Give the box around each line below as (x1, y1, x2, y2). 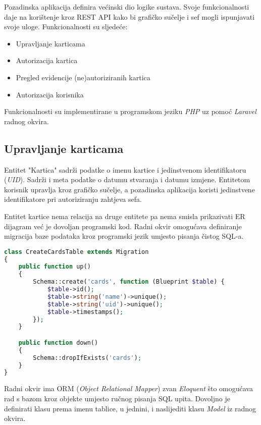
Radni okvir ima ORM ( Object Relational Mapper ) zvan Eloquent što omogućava (4, 383, 253, 394)
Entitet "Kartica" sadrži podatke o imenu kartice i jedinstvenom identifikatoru (4, 164, 246, 175)
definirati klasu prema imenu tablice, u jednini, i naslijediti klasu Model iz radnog (4, 403, 256, 413)
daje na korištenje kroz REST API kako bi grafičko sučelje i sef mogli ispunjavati (4, 11, 255, 22)
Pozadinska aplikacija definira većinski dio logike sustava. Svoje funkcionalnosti (4, 2, 249, 12)
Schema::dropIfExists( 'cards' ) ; (33, 354, 142, 361)
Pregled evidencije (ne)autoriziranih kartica (16, 72, 150, 82)
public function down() (18, 339, 98, 346)
